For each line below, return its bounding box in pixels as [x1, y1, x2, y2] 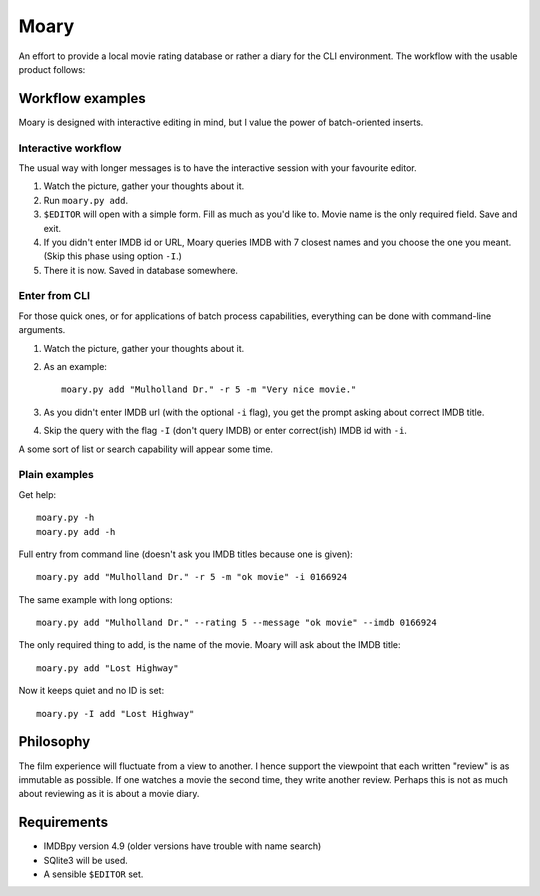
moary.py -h [36, 512, 95, 524]
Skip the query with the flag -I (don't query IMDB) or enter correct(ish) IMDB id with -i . [43, 425, 407, 437]
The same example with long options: [18, 593, 173, 605]
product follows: [18, 63, 86, 75]
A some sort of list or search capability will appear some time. [18, 443, 274, 455]
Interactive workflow [18, 141, 122, 155]
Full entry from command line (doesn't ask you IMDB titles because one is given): [18, 548, 354, 560]
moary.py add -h [36, 526, 116, 537]
